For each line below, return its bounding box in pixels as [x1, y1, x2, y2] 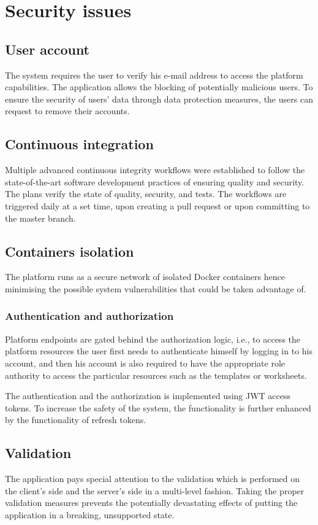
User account [5, 39, 90, 58]
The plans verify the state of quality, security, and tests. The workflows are [5, 187, 287, 200]
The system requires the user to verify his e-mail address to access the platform [5, 68, 303, 81]
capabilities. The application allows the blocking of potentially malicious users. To [5, 80, 313, 93]
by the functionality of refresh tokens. [5, 413, 146, 426]
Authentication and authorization [5, 308, 174, 324]
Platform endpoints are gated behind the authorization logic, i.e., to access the [5, 332, 301, 345]
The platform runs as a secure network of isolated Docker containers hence [5, 270, 285, 283]
